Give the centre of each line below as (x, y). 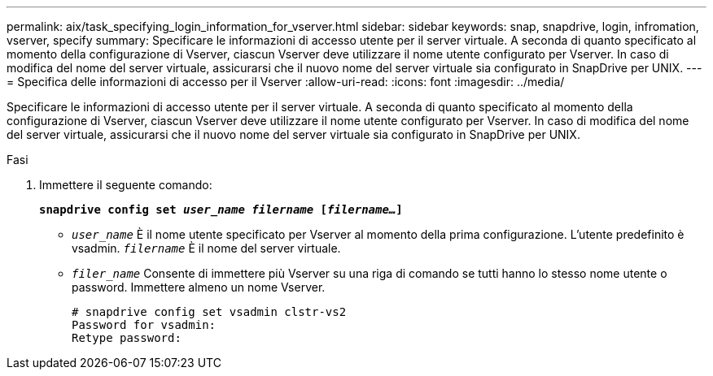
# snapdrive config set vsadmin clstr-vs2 (209, 312)
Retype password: (127, 338)
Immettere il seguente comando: (126, 185)
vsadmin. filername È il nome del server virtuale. (206, 248)
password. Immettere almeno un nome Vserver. (199, 287)
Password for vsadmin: (144, 325)
